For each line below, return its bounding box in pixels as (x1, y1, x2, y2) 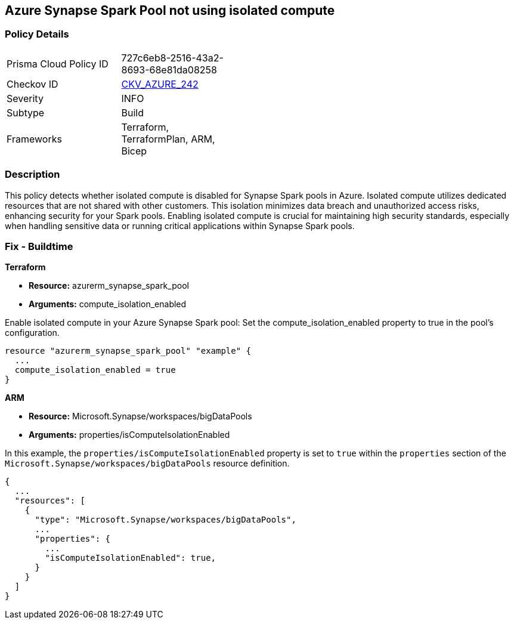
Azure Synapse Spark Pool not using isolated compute (5, 3, 335, 18)
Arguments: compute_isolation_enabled (29, 299, 187, 310)
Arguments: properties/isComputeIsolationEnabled (29, 430, 230, 440)
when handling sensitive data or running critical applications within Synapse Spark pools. (5, 220, 355, 231)
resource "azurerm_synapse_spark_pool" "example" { (5, 346, 252, 356)
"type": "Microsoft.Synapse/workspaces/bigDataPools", (35, 515, 296, 525)
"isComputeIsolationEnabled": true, (45, 553, 216, 563)
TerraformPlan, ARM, (121, 132, 215, 145)
